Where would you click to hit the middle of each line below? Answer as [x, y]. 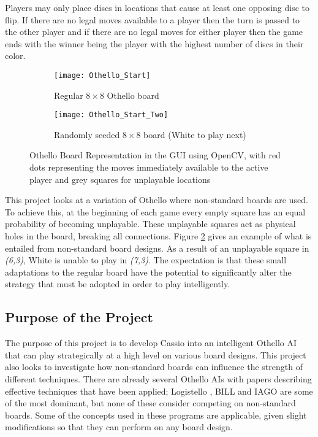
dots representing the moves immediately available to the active [149, 167]
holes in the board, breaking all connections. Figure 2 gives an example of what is [158, 236]
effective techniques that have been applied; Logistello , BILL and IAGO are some [159, 391]
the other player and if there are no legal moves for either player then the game [154, 32]
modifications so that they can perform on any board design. [119, 427]
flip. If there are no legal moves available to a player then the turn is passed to [153, 19]
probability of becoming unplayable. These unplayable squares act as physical [150, 224]
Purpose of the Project [79, 317]
